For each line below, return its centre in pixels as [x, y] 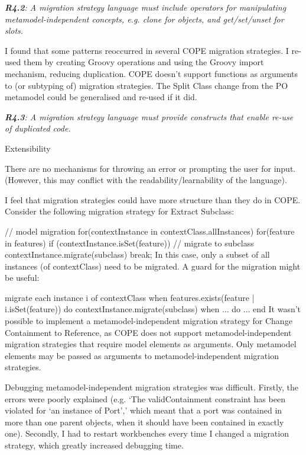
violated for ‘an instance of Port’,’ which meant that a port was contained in [144, 410]
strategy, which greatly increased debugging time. [94, 445]
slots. [14, 31]
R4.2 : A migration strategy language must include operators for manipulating [146, 7]
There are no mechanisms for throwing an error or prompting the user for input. [150, 168]
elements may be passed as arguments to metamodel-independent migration [142, 355]
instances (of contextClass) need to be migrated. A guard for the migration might [153, 266]
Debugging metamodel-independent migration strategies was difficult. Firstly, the [152, 387]
